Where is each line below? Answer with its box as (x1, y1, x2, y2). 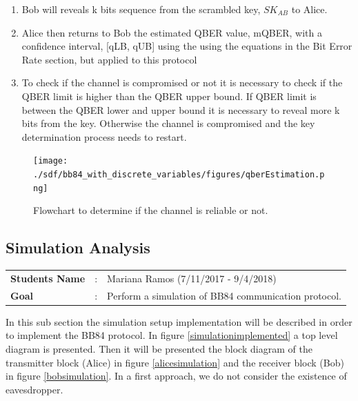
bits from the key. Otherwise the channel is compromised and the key (21, 116, 315, 130)
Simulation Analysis (6, 237, 150, 258)
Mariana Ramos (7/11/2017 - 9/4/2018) (107, 271, 277, 285)
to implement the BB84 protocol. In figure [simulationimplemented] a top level (6, 328, 338, 342)
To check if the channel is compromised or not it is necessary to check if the (21, 75, 343, 90)
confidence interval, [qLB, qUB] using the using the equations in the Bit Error (21, 39, 352, 53)
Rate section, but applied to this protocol (21, 52, 197, 66)
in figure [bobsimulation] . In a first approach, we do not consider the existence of (6, 369, 347, 383)
